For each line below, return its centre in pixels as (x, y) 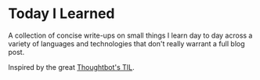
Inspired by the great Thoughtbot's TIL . (71, 67)
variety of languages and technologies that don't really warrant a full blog (126, 43)
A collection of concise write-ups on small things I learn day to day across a (130, 35)
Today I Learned (61, 14)
